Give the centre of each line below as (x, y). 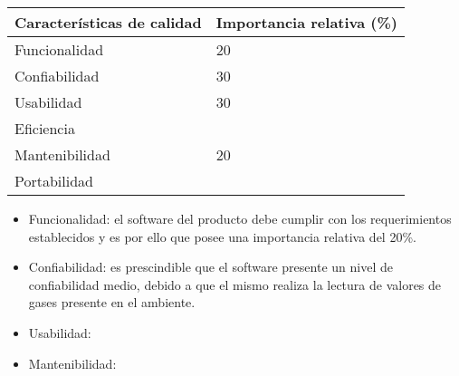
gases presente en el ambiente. (112, 302)
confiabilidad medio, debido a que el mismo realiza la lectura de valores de (235, 284)
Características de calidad (108, 22)
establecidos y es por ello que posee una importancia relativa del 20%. (222, 236)
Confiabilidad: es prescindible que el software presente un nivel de (210, 267)
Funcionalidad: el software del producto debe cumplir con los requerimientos (240, 218)
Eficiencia (45, 128)
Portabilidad (54, 181)
